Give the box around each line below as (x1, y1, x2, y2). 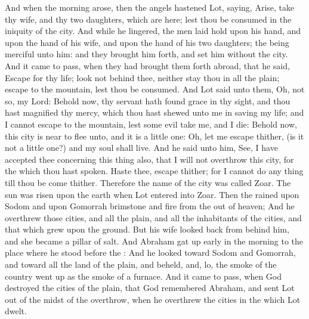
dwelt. (5, 305, 27, 317)
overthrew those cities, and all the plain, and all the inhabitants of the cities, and (5, 211, 302, 224)
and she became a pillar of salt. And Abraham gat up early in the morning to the (5, 234, 304, 247)
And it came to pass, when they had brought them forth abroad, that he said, (5, 59, 290, 72)
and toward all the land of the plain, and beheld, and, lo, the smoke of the (5, 258, 277, 271)
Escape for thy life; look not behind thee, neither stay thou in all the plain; (5, 71, 280, 83)
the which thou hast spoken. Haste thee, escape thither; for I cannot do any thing (5, 165, 304, 177)
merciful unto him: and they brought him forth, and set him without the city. (5, 48, 288, 60)
